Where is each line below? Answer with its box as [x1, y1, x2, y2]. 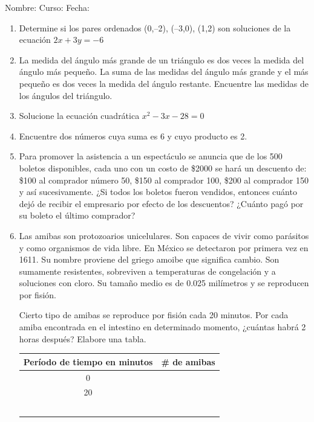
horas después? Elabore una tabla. [19, 332, 146, 345]
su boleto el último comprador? [19, 209, 136, 222]
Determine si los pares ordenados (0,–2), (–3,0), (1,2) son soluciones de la [19, 21, 291, 34]
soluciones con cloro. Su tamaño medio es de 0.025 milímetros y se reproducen [19, 277, 309, 289]
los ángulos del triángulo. [19, 89, 113, 101]
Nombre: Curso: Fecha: [5, 1, 90, 13]
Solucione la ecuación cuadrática [19, 109, 140, 122]
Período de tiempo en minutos [23, 355, 153, 368]
